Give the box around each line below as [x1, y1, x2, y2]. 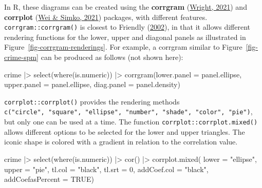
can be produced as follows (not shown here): [41, 52, 183, 62]
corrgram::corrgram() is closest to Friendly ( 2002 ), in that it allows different [4, 22, 250, 32]
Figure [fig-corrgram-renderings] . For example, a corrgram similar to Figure [4, 41, 242, 52]
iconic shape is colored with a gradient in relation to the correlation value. [4, 136, 238, 147]
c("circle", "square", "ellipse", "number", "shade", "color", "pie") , [4, 106, 253, 117]
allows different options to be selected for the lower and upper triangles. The [4, 126, 245, 137]
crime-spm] [4, 52, 39, 62]
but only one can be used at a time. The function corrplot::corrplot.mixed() [4, 116, 258, 127]
